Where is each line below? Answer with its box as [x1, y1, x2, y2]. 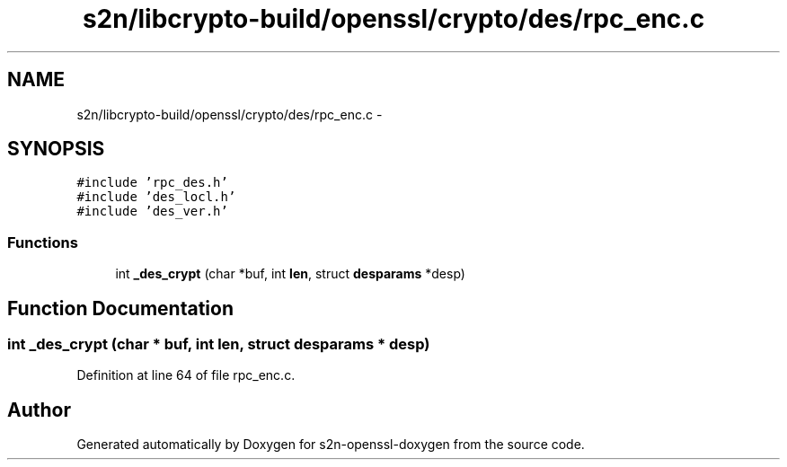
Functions [7, 233, 78, 251]
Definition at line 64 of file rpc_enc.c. [76, 367, 296, 383]
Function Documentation [7, 296, 234, 320]
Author [7, 398, 71, 421]
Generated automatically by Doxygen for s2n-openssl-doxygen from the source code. [76, 436, 585, 453]
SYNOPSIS [7, 137, 105, 161]
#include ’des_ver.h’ [76, 204, 228, 219]
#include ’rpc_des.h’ [76, 175, 228, 190]
